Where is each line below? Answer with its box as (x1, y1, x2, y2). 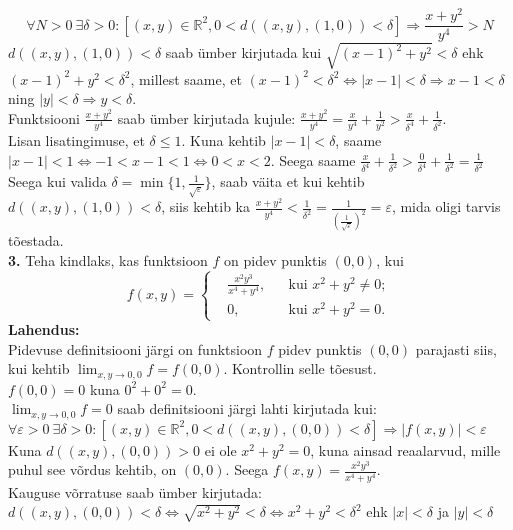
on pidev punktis (224, 249, 327, 270)
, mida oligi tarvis (391, 196, 501, 217)
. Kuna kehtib (181, 130, 266, 151)
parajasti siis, (415, 338, 497, 359)
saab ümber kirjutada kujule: (117, 107, 296, 128)
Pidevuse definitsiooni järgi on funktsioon (8, 338, 263, 359)
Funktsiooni (8, 107, 80, 128)
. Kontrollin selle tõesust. (223, 358, 377, 379)
